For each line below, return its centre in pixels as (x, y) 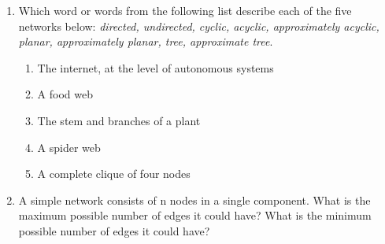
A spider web (69, 147)
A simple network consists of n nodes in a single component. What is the (194, 200)
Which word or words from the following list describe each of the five (185, 10)
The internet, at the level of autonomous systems (155, 67)
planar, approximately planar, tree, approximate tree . (146, 41)
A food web (65, 94)
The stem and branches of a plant (119, 120)
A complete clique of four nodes (114, 174)
